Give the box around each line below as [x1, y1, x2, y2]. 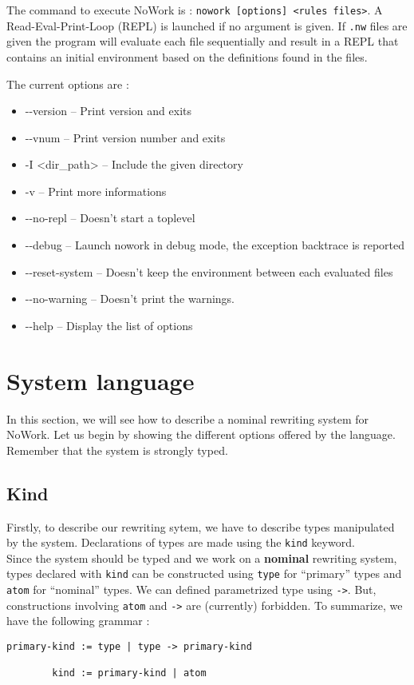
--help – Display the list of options [25, 317, 193, 333]
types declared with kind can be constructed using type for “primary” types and [6, 565, 402, 582]
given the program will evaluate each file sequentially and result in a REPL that [6, 33, 399, 50]
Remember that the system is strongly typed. [6, 441, 228, 458]
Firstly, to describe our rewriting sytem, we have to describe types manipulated [6, 518, 395, 535]
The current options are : [6, 75, 129, 92]
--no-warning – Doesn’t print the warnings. [25, 290, 235, 307]
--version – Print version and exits [25, 102, 192, 119]
